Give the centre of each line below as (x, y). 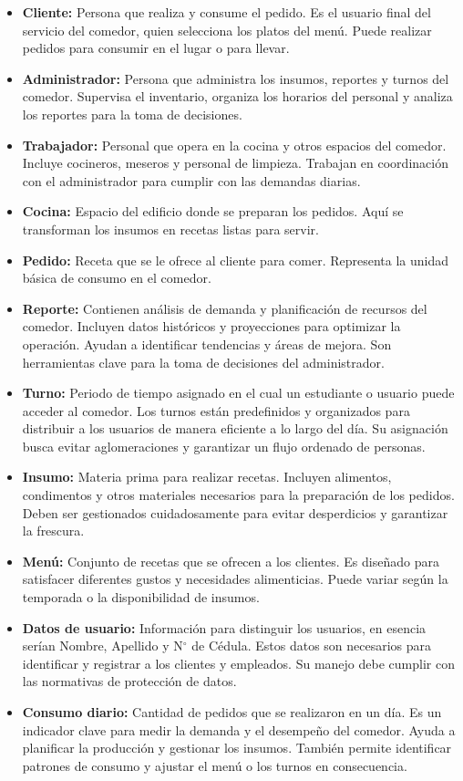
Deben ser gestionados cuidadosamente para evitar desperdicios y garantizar (235, 512)
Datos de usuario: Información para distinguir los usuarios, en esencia (224, 627)
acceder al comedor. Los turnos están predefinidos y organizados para (216, 410)
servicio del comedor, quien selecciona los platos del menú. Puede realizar (227, 30)
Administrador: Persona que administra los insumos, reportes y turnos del (236, 78)
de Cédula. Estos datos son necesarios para (312, 646)
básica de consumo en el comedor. (117, 278)
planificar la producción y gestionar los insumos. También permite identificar (237, 748)
